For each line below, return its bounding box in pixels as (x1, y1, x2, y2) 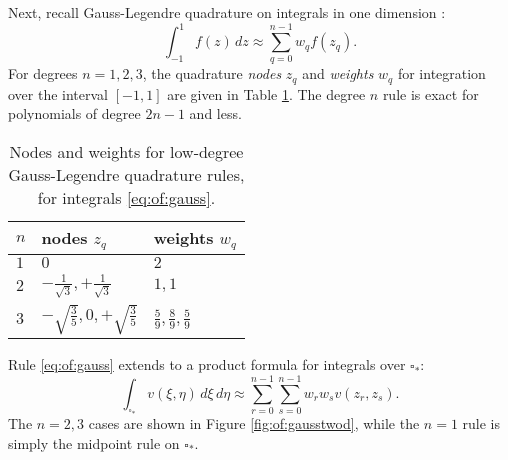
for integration (397, 63, 486, 84)
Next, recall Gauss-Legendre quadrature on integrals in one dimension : (8, 2, 446, 22)
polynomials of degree (8, 103, 141, 124)
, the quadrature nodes (142, 63, 282, 84)
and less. (189, 103, 242, 124)
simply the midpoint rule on (8, 432, 180, 453)
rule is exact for (382, 83, 479, 104)
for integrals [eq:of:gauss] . (37, 186, 216, 210)
